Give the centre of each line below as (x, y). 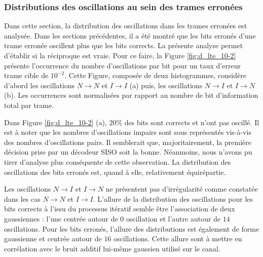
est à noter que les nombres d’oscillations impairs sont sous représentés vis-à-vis (128, 132)
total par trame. (29, 105)
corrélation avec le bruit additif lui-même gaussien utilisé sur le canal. (112, 248)
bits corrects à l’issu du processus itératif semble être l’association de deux (120, 209)
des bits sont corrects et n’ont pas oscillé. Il (192, 122)
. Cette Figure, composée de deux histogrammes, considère (155, 75)
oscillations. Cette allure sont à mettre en (178, 238)
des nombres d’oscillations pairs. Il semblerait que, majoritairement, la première (128, 142)
